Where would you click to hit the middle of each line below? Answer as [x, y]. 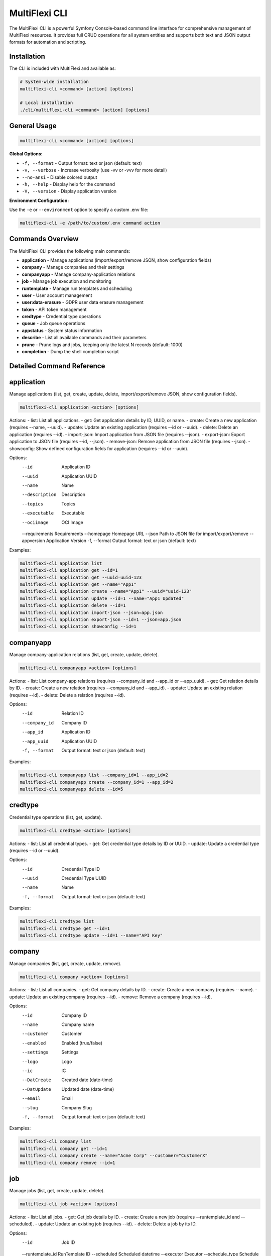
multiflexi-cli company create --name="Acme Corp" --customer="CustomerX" [114, 1156]
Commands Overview [44, 239]
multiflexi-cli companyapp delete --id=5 [72, 789]
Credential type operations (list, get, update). [56, 817]
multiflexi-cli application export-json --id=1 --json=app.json [101, 619]
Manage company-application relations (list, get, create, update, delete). [84, 654]
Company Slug [77, 1107]
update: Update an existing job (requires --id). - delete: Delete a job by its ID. [117, 1224]
